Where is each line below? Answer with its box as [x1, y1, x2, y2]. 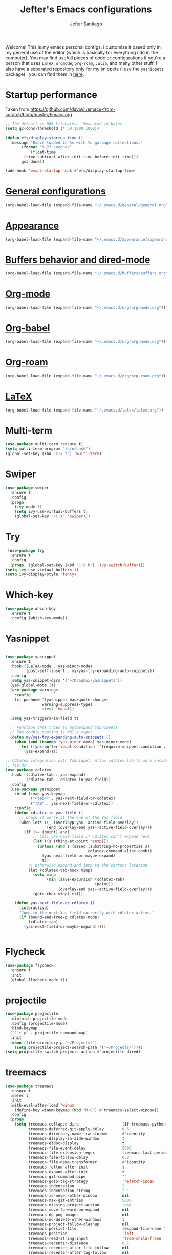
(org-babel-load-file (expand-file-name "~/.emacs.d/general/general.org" [5, 202, 168, 208]
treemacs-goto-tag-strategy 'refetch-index [28, 1179, 155, 1184]
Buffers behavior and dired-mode [5, 254, 150, 266]
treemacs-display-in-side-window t [28, 1136, 125, 1141]
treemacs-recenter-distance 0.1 [28, 1241, 130, 1246]
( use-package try [7, 548, 45, 553]
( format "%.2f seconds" [21, 145, 72, 150]
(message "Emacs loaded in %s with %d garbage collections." [10, 140, 143, 145]
